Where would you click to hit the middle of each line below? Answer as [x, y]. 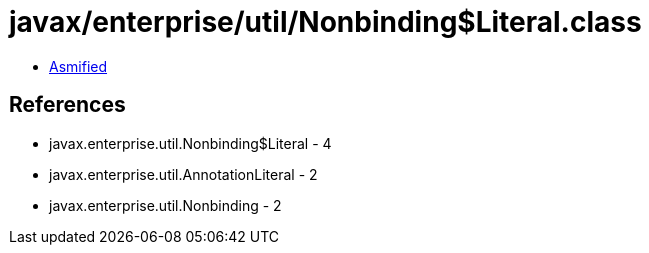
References [67, 105]
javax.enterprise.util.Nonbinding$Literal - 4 [190, 143]
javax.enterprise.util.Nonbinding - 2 [165, 205]
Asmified [78, 66]
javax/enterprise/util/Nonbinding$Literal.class [325, 22]
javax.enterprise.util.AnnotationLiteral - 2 [183, 174]
